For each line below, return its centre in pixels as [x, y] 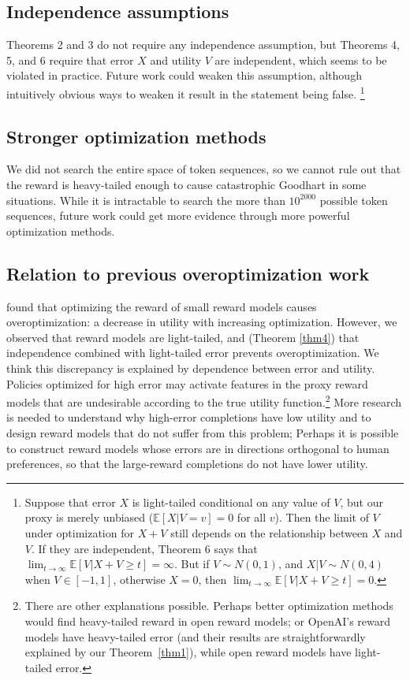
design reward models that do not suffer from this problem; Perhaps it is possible [203, 433]
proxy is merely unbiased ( [89, 517]
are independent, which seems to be [301, 59]
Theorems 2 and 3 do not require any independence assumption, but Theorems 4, [203, 45]
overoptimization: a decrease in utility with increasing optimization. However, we [202, 322]
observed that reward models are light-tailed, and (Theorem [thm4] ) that [183, 337]
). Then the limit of [322, 517]
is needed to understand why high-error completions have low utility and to [189, 417]
